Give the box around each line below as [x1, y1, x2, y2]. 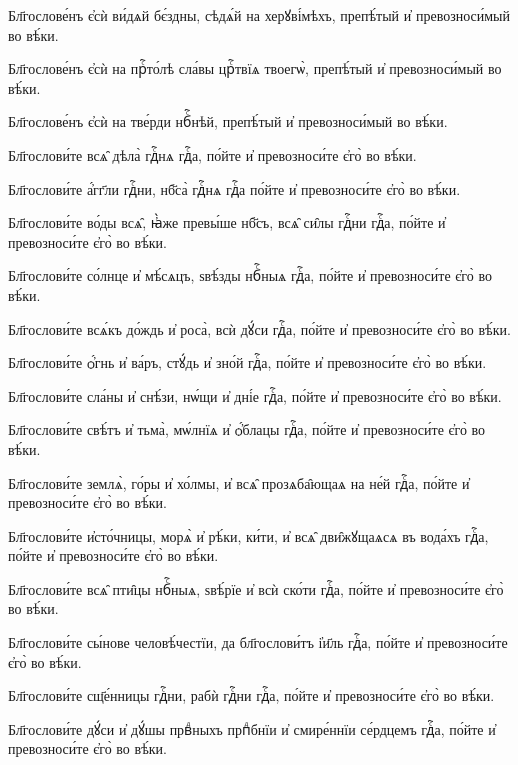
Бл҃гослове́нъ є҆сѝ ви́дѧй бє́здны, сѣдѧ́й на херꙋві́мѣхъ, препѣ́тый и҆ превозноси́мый [8, 5, 510, 25]
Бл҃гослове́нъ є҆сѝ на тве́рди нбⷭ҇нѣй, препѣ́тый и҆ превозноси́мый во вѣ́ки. [8, 111, 448, 132]
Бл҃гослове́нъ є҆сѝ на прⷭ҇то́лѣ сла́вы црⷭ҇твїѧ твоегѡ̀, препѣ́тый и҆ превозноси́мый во [8, 58, 502, 79]
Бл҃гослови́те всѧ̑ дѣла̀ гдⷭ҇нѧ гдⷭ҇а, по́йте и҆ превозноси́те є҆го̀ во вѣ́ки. [8, 144, 417, 165]
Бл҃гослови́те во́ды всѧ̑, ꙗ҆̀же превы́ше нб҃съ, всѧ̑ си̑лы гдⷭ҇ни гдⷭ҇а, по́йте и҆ [8, 212, 446, 233]
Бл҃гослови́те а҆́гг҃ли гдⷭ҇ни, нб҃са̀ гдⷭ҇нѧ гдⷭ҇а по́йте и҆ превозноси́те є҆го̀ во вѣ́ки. [8, 178, 461, 199]
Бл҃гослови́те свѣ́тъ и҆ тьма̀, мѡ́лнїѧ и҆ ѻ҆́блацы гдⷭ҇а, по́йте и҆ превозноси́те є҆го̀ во [8, 419, 486, 440]
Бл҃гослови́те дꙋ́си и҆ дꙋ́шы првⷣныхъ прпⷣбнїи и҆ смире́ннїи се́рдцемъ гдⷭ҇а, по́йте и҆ [8, 718, 496, 739]
